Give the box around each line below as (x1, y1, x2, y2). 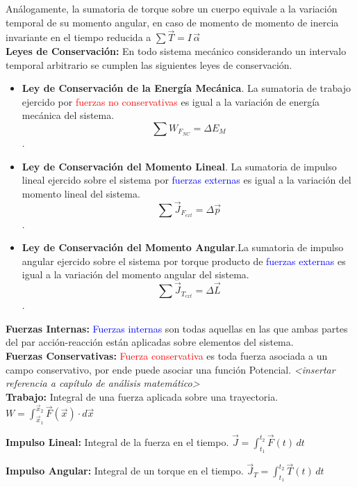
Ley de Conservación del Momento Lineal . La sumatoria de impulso (22, 159, 337, 173)
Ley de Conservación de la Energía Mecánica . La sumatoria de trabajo (22, 81, 351, 95)
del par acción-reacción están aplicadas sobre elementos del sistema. (6, 335, 294, 349)
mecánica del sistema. (22, 108, 115, 122)
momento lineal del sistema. (22, 186, 140, 200)
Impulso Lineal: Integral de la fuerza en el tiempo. (6, 434, 229, 449)
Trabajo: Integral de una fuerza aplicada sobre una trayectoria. (6, 389, 279, 404)
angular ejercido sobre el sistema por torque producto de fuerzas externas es (22, 253, 346, 268)
